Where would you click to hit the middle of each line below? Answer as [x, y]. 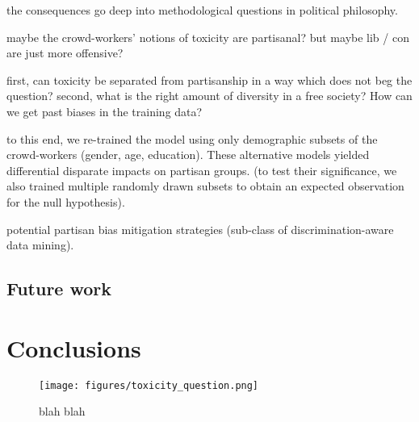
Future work [59, 288]
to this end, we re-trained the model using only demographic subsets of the [192, 138]
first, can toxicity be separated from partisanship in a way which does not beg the [209, 79]
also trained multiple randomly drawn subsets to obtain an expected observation [205, 186]
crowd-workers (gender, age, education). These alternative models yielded [188, 155]
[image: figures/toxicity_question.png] [149, 385]
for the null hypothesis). [66, 201]
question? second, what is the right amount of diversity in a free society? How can [209, 96]
